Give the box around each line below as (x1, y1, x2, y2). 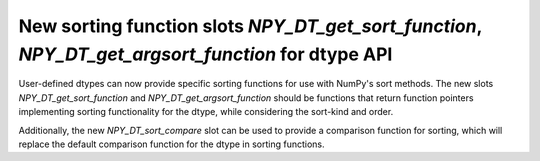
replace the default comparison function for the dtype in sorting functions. (18, 138, 325, 150)
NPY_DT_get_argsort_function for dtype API (18, 43, 393, 65)
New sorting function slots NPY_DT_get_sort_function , (18, 15, 482, 37)
